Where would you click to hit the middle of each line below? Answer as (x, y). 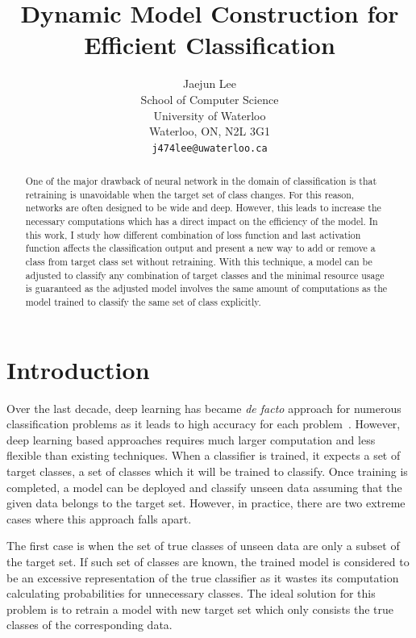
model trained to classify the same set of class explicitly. (143, 302)
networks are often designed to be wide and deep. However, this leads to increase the (203, 208)
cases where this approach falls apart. (99, 518)
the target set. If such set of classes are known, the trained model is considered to (208, 561)
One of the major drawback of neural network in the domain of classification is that (201, 181)
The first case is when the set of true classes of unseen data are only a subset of (203, 546)
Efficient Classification (210, 45)
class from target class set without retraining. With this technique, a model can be (199, 262)
